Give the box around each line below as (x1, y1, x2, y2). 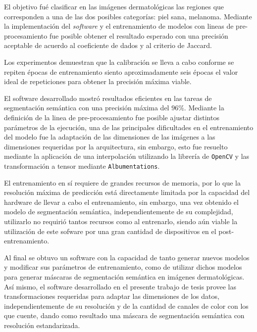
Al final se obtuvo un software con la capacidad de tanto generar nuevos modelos (4, 252, 250, 262)
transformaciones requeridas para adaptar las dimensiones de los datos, (4, 291, 219, 301)
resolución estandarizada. (4, 320, 80, 330)
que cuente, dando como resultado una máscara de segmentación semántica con (4, 310, 245, 321)
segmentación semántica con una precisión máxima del (4, 102, 169, 113)
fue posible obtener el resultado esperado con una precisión (49, 30, 228, 41)
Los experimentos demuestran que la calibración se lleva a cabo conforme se (4, 56, 234, 67)
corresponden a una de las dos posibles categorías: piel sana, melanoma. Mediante (4, 11, 252, 21)
